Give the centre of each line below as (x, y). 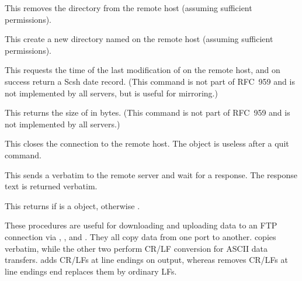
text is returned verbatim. (51, 186)
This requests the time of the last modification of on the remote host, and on (143, 70)
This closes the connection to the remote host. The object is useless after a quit (147, 143)
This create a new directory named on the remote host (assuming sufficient (139, 39)
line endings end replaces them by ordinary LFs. (91, 271)
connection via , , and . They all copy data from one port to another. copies (140, 236)
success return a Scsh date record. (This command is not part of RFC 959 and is (150, 81)
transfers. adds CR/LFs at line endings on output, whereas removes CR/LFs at (146, 260)
